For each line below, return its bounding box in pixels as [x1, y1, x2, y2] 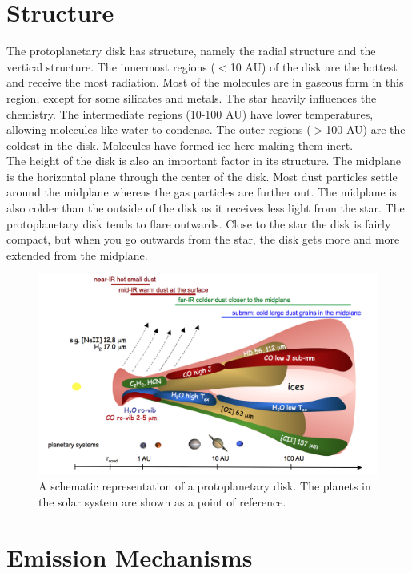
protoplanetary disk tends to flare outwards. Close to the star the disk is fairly [6, 215, 391, 232]
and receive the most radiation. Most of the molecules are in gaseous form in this [6, 74, 404, 91]
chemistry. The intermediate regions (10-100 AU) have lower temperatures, [6, 105, 374, 122]
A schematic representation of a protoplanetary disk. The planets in [38, 478, 371, 494]
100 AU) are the [326, 121, 406, 138]
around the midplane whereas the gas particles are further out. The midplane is [6, 184, 397, 200]
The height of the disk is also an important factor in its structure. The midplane [6, 152, 401, 169]
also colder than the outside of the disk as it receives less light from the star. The [6, 200, 405, 216]
